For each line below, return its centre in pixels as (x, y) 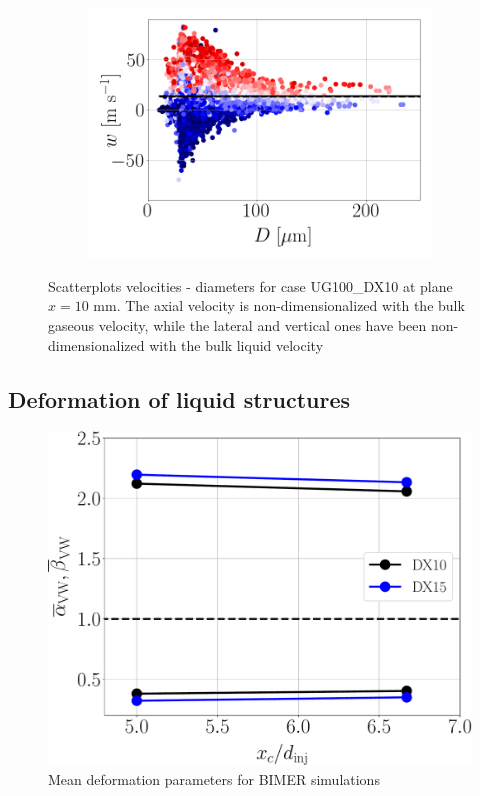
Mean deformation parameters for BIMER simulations (214, 778)
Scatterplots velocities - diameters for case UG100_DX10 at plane (250, 285)
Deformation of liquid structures (179, 398)
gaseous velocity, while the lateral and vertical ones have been (237, 324)
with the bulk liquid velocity (236, 344)
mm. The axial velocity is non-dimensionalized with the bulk (279, 305)
